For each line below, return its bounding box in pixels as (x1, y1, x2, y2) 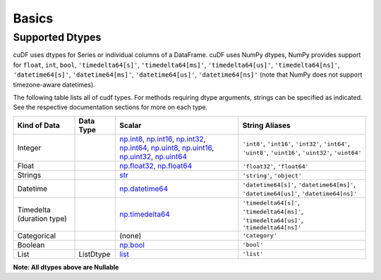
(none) (119, 231, 142, 241)
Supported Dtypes (13, 31, 102, 44)
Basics (13, 11, 54, 26)
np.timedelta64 (119, 210, 171, 219)
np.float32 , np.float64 (119, 160, 193, 170)
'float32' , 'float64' (242, 160, 309, 170)
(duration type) (17, 214, 67, 224)
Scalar (119, 120, 142, 130)
